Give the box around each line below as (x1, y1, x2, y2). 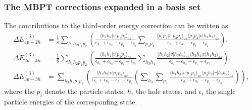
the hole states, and (135, 85, 196, 96)
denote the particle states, (44, 85, 125, 96)
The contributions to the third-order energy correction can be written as (4, 20, 228, 31)
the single (206, 85, 236, 96)
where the (4, 85, 34, 96)
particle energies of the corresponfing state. (4, 96, 137, 106)
